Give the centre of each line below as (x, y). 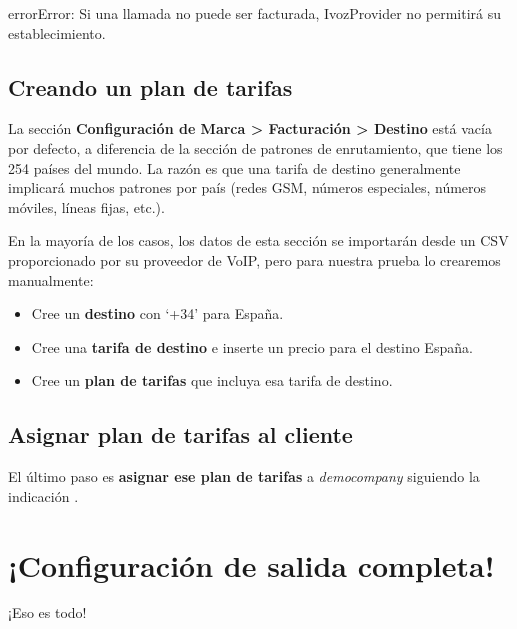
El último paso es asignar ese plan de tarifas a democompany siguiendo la (244, 476)
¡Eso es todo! (47, 612)
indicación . (43, 495)
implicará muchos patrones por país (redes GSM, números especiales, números (247, 187)
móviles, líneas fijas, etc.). (86, 206)
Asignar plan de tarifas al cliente (180, 434)
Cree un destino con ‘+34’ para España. (157, 313)
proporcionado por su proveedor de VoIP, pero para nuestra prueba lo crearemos (254, 259)
